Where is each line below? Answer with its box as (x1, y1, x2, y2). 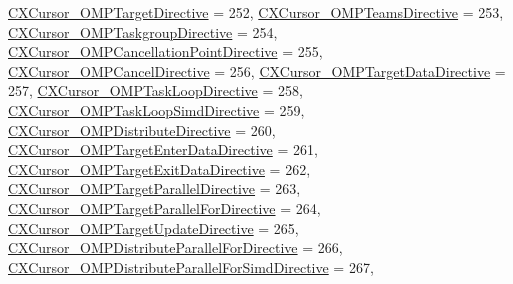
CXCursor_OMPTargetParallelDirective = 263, (8, 178, 301, 199)
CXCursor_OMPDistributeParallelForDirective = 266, (8, 237, 343, 258)
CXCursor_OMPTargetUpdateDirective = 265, (8, 217, 299, 238)
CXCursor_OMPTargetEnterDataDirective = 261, (8, 139, 318, 160)
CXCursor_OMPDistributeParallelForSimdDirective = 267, (8, 256, 374, 277)
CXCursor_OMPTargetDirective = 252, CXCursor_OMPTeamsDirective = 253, (8, 2, 504, 22)
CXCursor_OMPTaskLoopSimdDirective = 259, (8, 99, 305, 120)
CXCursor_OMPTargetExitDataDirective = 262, (8, 158, 311, 179)
